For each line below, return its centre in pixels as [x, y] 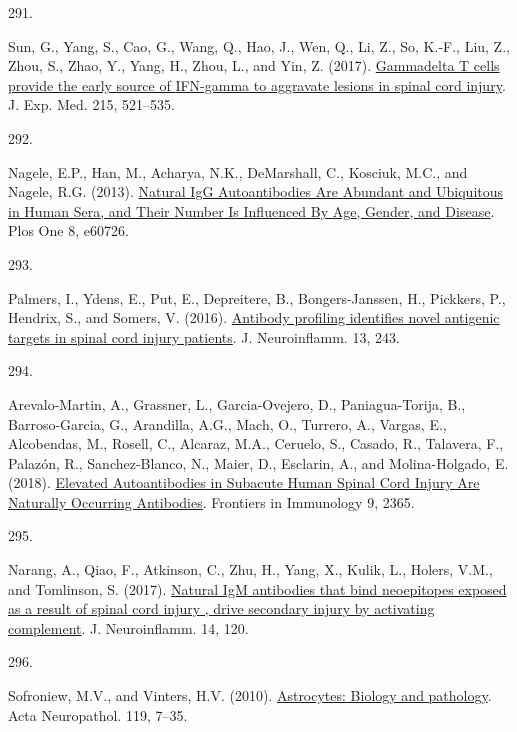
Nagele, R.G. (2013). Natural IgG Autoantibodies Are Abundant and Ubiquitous [256, 191]
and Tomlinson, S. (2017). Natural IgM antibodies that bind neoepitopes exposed [257, 588]
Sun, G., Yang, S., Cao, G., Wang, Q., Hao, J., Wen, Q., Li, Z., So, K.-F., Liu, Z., [259, 45]
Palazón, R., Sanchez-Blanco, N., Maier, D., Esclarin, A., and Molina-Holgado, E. [258, 462]
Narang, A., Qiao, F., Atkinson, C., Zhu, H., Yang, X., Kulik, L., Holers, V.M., [250, 569]
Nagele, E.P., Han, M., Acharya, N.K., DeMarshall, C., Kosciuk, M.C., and [238, 171]
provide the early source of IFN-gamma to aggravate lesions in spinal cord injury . [257, 84]
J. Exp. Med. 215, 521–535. [91, 104]
